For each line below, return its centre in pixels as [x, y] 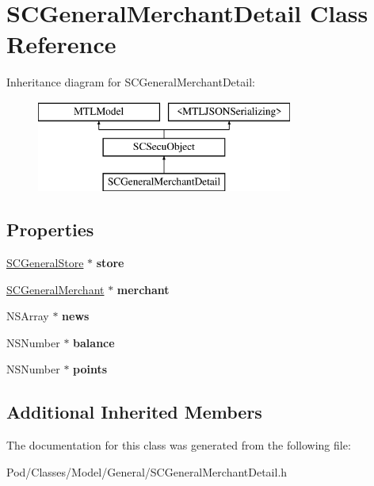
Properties [50, 230]
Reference [61, 44]
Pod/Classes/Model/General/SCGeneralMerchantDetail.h [147, 471]
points [90, 369]
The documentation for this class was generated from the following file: [179, 445]
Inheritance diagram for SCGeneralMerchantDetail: [131, 82]
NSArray [28, 316]
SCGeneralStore [45, 263]
